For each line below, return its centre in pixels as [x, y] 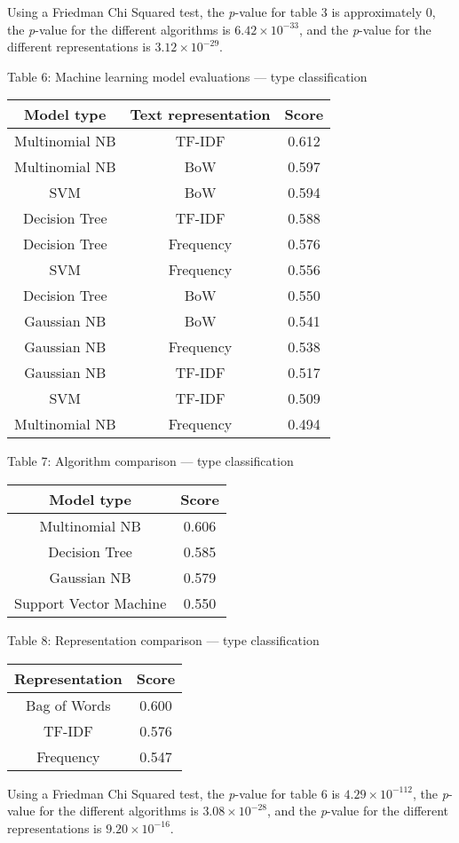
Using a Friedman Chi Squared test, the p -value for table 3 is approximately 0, [222, 12]
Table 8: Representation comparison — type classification [163, 639]
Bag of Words [68, 705]
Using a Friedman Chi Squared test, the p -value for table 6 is [174, 793]
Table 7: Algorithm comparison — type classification [150, 461]
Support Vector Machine [91, 603]
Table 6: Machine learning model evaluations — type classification [187, 76]
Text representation [200, 114]
